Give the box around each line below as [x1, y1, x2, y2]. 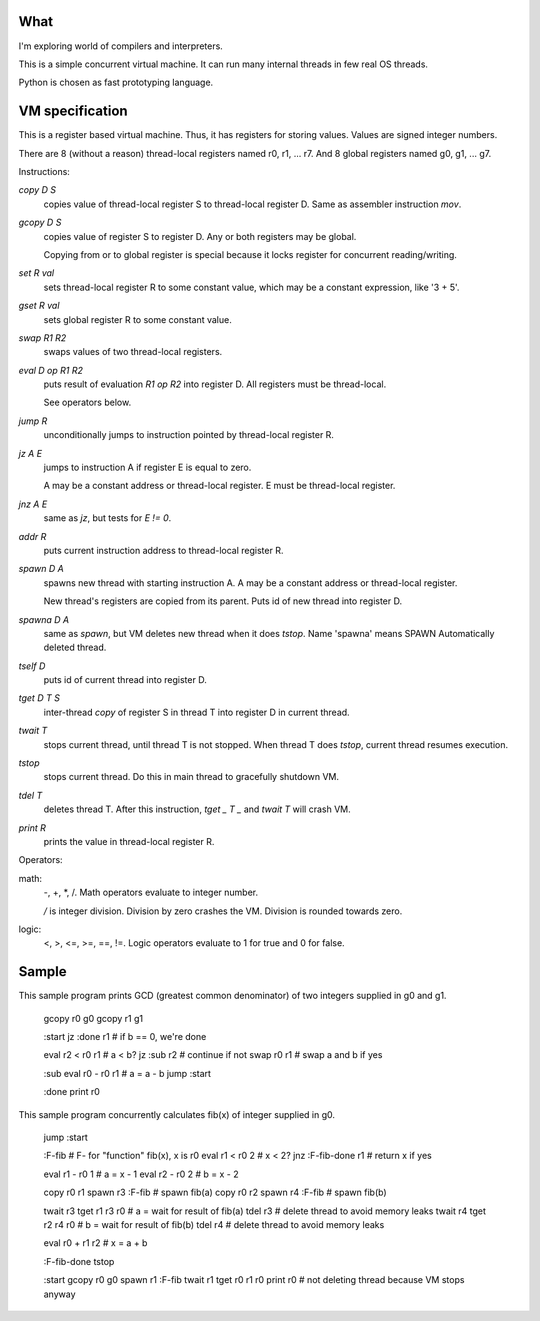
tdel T [18, 789, 43, 801]
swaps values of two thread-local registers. [43, 346, 223, 358]
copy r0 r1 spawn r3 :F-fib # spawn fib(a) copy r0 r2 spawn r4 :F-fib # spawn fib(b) [43, 1186, 387, 1199]
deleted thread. [43, 641, 107, 654]
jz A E [18, 447, 43, 459]
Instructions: [18, 165, 70, 177]
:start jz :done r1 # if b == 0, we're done [43, 1031, 207, 1043]
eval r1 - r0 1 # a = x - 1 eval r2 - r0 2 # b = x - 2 [43, 1168, 239, 1180]
